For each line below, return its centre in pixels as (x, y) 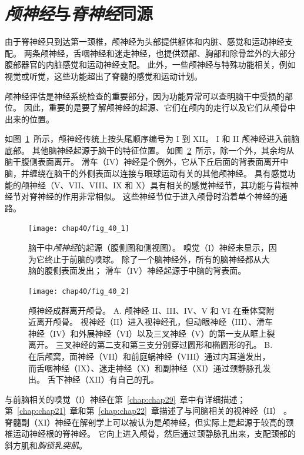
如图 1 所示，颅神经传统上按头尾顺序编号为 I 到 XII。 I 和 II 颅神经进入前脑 (152, 139)
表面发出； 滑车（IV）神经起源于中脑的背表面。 (153, 270)
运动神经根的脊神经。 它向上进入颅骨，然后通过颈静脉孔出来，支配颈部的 (154, 434)
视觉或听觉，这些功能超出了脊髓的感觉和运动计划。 (103, 76)
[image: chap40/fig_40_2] (79, 291)
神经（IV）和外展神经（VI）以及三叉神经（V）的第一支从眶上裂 (152, 333)
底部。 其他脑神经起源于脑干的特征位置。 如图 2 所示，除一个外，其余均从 (150, 150)
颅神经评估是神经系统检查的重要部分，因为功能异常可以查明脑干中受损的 (145, 96)
